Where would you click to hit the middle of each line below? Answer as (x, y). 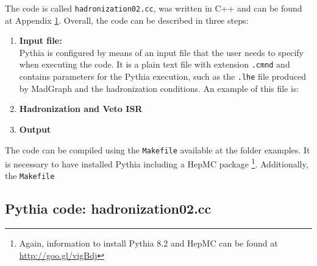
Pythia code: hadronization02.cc (108, 208)
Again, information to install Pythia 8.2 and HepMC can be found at (148, 243)
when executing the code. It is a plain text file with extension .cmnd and (155, 64)
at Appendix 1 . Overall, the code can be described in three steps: (127, 20)
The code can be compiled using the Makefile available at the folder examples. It (158, 149)
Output (35, 129)
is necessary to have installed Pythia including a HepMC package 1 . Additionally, (157, 163)
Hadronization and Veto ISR (81, 109)
